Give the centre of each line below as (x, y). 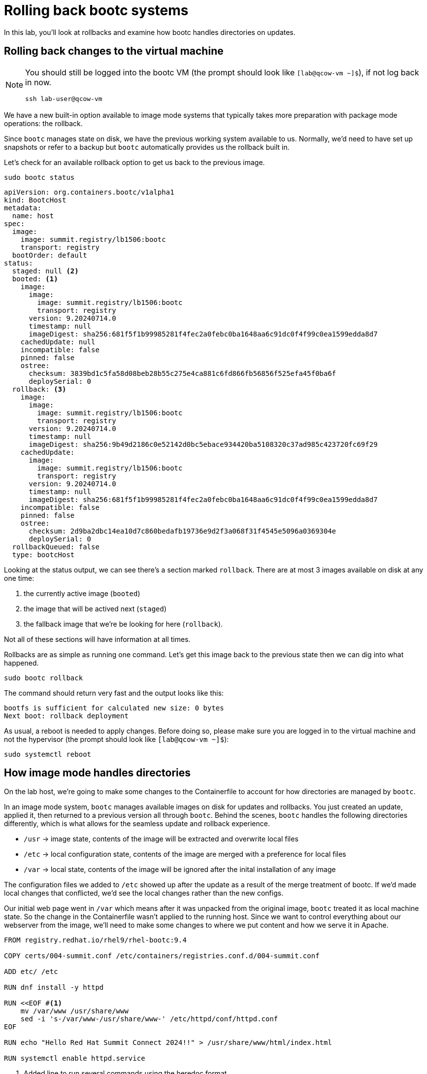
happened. (21, 663)
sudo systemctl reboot (48, 754)
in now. (38, 82)
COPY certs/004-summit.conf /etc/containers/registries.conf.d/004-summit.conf (162, 956)
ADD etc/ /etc (31, 972)
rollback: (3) (39, 389)
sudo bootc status (39, 177)
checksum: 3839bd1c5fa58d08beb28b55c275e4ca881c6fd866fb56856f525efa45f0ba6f (182, 373)
